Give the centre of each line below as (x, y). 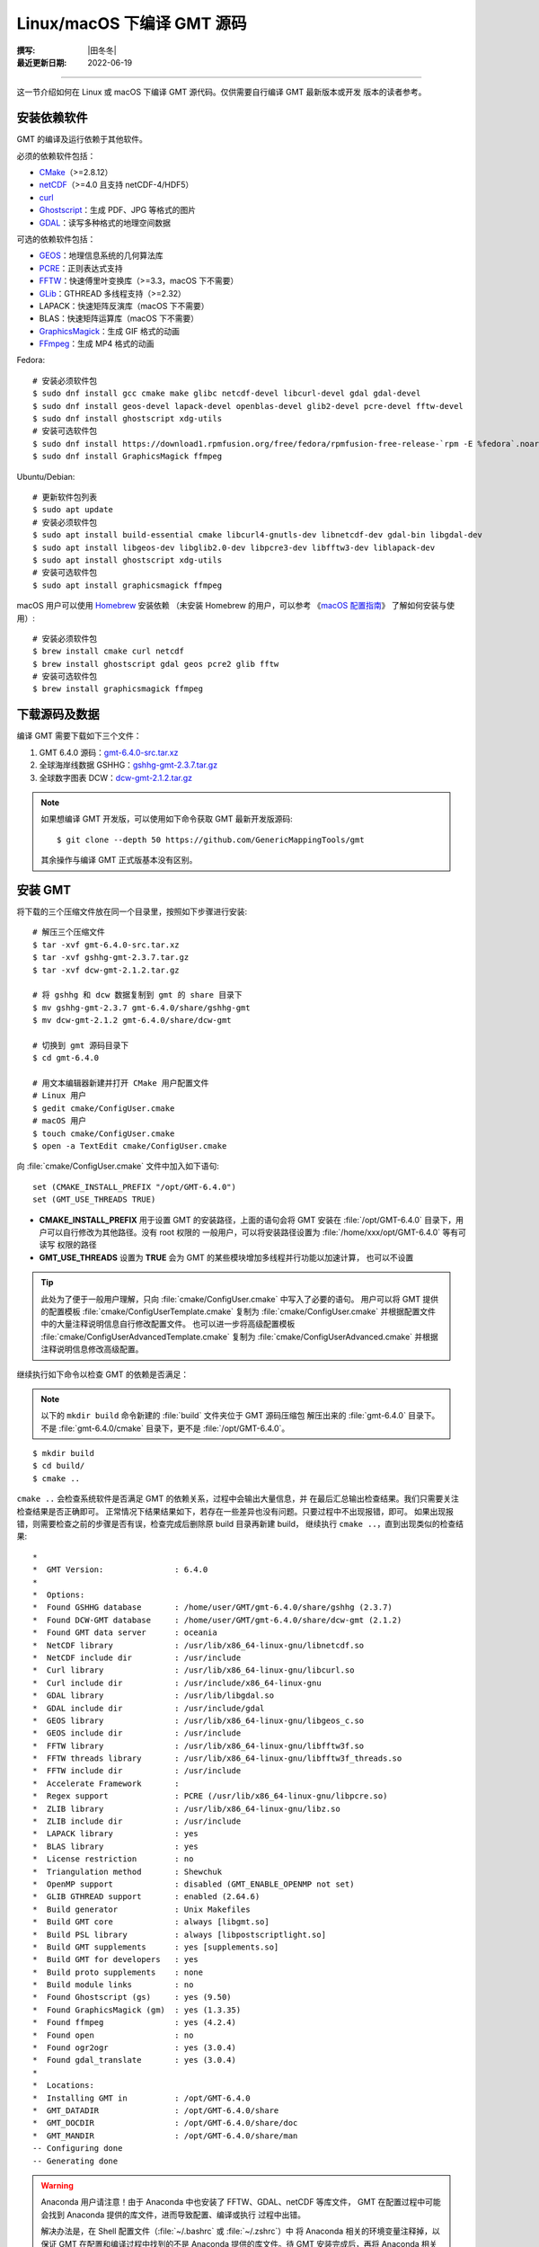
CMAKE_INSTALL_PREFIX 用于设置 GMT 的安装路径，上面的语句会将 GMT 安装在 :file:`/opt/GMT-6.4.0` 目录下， (247, 1220)
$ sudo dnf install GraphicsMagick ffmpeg (128, 457)
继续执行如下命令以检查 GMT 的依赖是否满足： (103, 1374)
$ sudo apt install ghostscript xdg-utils (128, 560)
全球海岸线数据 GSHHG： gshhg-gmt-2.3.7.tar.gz (128, 765)
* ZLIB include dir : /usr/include (137, 1821)
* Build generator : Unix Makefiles (141, 1909)
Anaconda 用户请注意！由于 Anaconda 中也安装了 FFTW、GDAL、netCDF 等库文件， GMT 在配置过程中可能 (241, 2202)
